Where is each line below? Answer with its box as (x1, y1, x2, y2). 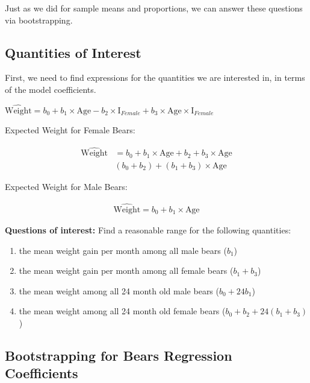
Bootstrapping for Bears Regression (5, 346, 232, 364)
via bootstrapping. (5, 13, 73, 26)
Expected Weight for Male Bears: (5, 180, 128, 192)
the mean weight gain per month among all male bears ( (19, 244, 227, 256)
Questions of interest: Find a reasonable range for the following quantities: (5, 224, 291, 236)
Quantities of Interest (5, 43, 141, 62)
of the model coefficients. (5, 83, 96, 95)
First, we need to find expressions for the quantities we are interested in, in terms (5, 71, 305, 84)
